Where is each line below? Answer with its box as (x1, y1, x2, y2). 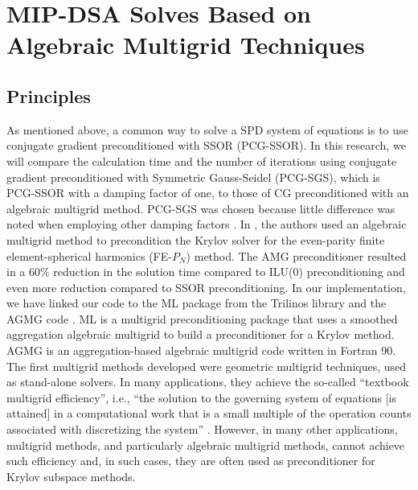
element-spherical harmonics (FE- (6, 247, 172, 264)
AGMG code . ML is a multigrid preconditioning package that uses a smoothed (6, 310, 398, 327)
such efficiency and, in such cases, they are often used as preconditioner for (6, 452, 375, 469)
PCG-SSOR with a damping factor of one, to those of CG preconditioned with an (6, 184, 409, 201)
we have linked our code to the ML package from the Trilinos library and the (6, 294, 387, 311)
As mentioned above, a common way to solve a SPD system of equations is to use (6, 121, 408, 138)
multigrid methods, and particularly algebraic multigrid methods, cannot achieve (6, 436, 405, 453)
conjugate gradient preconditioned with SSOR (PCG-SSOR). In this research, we (6, 137, 406, 154)
